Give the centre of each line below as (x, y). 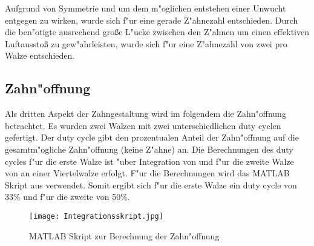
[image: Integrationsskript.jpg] (96, 216)
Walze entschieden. (40, 55)
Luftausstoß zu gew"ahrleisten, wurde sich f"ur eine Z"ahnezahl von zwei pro (146, 43)
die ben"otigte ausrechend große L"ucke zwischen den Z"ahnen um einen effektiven (157, 32)
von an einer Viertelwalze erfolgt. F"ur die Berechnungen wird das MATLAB (147, 173)
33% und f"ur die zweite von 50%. (67, 197)
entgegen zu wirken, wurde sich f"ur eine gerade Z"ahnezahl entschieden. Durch (152, 20)
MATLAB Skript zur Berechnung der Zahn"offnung (124, 235)
